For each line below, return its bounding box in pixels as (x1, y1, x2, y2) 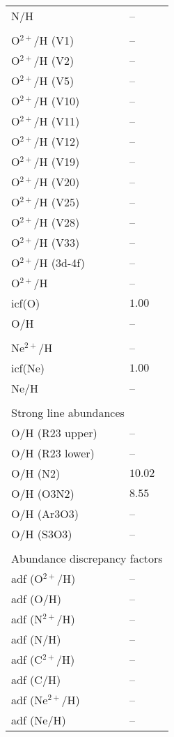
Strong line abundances (11, 404, 125, 420)
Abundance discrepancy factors (11, 550, 163, 566)
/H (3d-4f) (33, 254, 85, 271)
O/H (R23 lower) (11, 445, 95, 461)
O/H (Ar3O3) (11, 506, 79, 522)
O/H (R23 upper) (11, 425, 97, 441)
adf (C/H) (11, 671, 61, 687)
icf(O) (11, 295, 40, 311)
